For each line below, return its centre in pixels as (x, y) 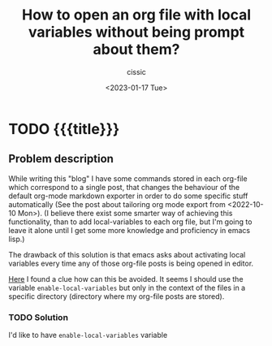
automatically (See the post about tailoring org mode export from (117, 204)
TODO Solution (39, 317)
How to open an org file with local (136, 15)
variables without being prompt (136, 32)
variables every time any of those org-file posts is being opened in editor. (131, 263)
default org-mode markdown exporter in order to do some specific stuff (128, 196)
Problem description (61, 159)
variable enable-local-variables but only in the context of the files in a (127, 288)
